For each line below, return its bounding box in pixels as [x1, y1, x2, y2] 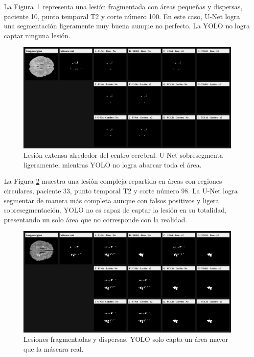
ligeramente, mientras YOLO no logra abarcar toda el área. [23, 159, 202, 169]
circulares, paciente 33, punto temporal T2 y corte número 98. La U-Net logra [4, 185, 238, 195]
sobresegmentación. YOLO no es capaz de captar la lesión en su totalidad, [4, 205, 227, 215]
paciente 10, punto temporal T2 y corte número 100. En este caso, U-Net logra [4, 11, 240, 21]
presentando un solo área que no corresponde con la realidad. [4, 214, 187, 224]
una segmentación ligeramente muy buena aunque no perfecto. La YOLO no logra [4, 21, 250, 31]
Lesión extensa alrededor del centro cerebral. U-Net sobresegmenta [23, 150, 223, 160]
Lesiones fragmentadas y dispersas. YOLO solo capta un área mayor [23, 334, 228, 344]
